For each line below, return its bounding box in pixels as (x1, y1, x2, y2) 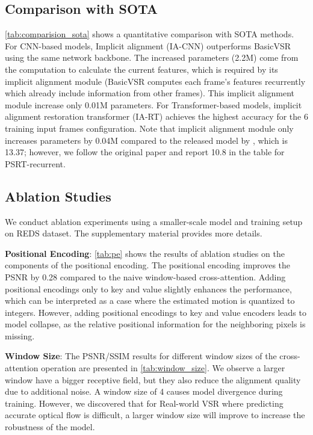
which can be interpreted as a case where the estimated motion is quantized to (5, 294, 295, 307)
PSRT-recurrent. (5, 157, 66, 170)
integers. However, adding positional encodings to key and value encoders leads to (5, 306, 306, 318)
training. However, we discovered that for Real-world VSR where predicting (5, 396, 284, 409)
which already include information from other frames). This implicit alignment (5, 87, 295, 99)
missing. (5, 329, 35, 342)
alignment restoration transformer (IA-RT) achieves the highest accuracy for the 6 (5, 110, 308, 123)
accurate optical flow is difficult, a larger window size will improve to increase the (5, 409, 305, 421)
